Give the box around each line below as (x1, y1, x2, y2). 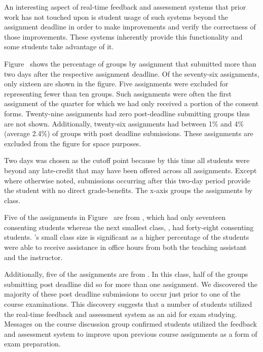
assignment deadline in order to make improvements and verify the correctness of (4, 21, 256, 32)
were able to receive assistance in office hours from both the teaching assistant (4, 242, 247, 252)
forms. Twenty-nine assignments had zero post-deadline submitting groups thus (4, 108, 250, 118)
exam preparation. (4, 338, 61, 349)
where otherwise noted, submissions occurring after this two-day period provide (4, 175, 251, 185)
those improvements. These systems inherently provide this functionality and (4, 31, 243, 42)
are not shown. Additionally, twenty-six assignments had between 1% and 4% (4, 118, 244, 129)
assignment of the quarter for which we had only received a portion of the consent (4, 98, 259, 109)
